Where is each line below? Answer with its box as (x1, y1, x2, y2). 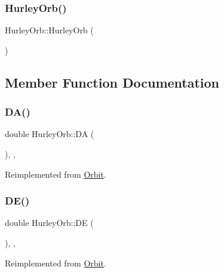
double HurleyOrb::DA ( (5, 128, 94, 140)
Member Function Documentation (5, 73, 220, 91)
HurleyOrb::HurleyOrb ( (5, 24, 94, 36)
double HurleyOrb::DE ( (5, 216, 94, 229)
